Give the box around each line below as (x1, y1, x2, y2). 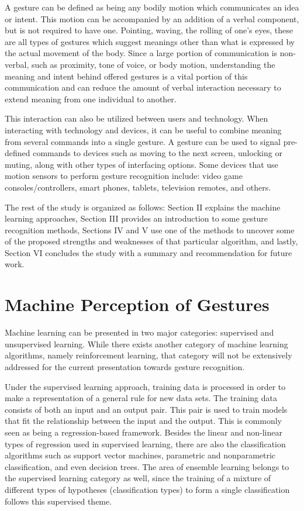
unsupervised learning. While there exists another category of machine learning (5, 337, 288, 350)
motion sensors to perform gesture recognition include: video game (5, 170, 243, 182)
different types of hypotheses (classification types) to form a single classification (5, 483, 290, 495)
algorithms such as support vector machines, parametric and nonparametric (5, 449, 276, 461)
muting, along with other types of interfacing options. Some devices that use (5, 158, 278, 170)
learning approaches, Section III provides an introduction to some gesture (5, 212, 268, 225)
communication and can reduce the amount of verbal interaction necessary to (5, 81, 281, 94)
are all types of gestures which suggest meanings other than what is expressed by (5, 35, 295, 47)
